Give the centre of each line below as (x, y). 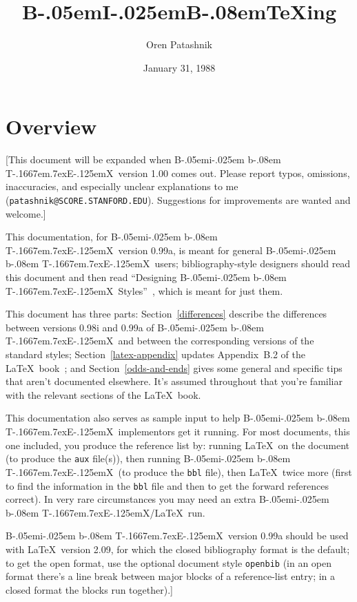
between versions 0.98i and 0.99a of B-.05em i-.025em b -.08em (135, 327)
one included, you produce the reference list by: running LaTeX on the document (178, 445)
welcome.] (26, 213)
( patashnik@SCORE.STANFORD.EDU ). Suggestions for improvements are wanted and (178, 200)
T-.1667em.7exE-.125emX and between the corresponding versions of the (160, 341)
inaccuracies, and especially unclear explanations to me (122, 186)
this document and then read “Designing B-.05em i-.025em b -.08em (146, 277)
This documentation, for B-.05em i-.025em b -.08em (112, 237)
